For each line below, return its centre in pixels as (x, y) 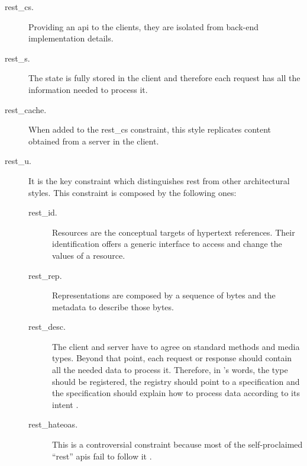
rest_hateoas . (53, 424)
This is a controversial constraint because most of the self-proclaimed (177, 444)
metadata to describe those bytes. (113, 306)
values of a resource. (89, 255)
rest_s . (17, 58)
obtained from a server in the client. (94, 141)
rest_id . (43, 212)
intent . (65, 404)
